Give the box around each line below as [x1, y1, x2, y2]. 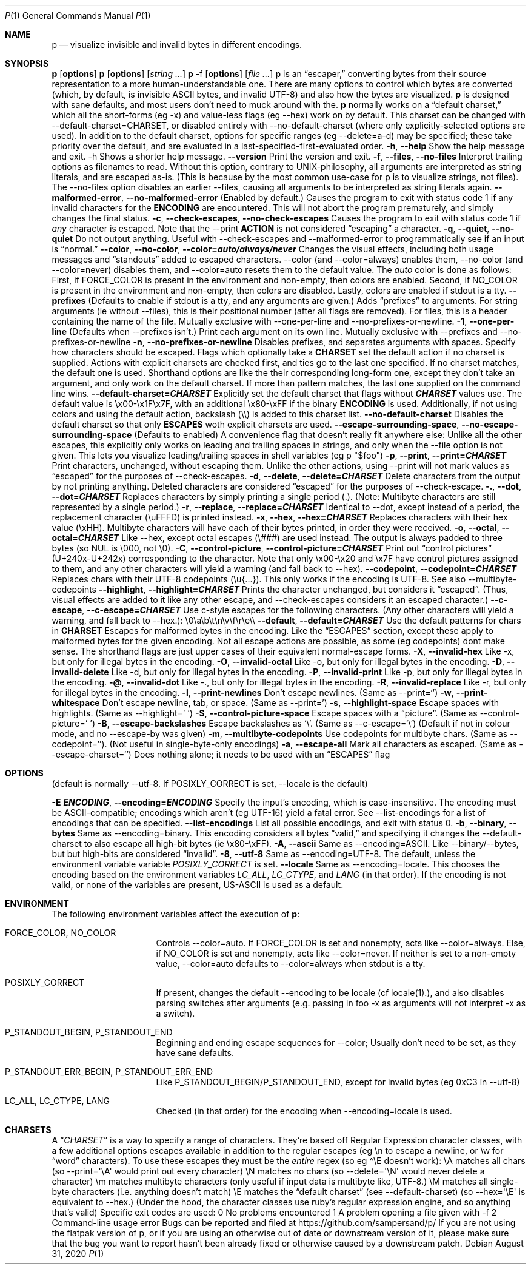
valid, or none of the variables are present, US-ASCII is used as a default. [52, 880, 344, 890]
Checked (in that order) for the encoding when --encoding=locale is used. [156, 1106, 452, 1116]
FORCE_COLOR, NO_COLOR [5, 927, 116, 938]
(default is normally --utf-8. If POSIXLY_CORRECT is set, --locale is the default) [52, 778, 368, 789]
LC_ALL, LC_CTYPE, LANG [5, 1096, 110, 1106]
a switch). [156, 1008, 195, 1018]
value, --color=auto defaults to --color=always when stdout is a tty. [156, 958, 426, 969]
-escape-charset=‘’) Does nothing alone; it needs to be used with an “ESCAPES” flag [52, 749, 390, 759]
